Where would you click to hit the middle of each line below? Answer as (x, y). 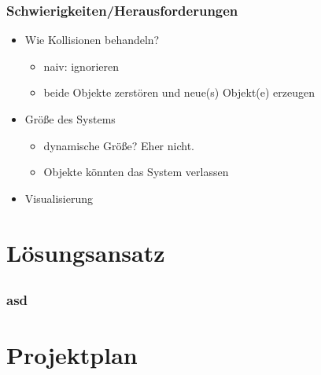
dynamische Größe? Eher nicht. (119, 145)
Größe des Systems (70, 119)
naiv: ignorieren (81, 66)
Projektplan (72, 355)
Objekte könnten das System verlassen (136, 172)
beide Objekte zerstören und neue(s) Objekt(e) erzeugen (179, 92)
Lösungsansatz (86, 252)
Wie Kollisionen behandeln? (92, 40)
